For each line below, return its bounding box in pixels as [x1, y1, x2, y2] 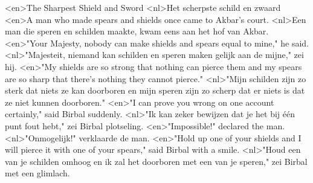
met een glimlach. [5, 167, 70, 179]
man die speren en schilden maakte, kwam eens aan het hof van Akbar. [5, 25, 269, 37]
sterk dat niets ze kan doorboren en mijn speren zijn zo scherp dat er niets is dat [5, 84, 305, 97]
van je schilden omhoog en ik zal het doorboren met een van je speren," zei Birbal [5, 155, 308, 167]
